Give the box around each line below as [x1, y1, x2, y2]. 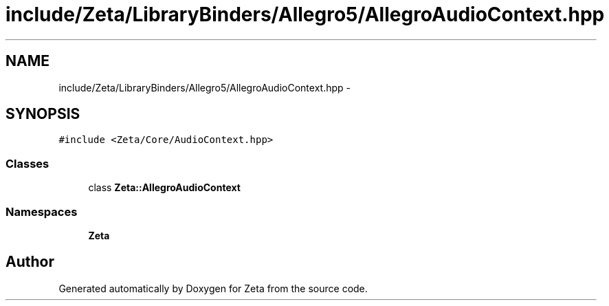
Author [5, 253, 54, 271]
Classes [5, 156, 49, 171]
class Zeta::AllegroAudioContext [88, 182, 241, 194]
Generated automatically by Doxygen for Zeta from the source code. [58, 282, 368, 294]
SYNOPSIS [5, 105, 80, 123]
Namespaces [5, 204, 78, 219]
